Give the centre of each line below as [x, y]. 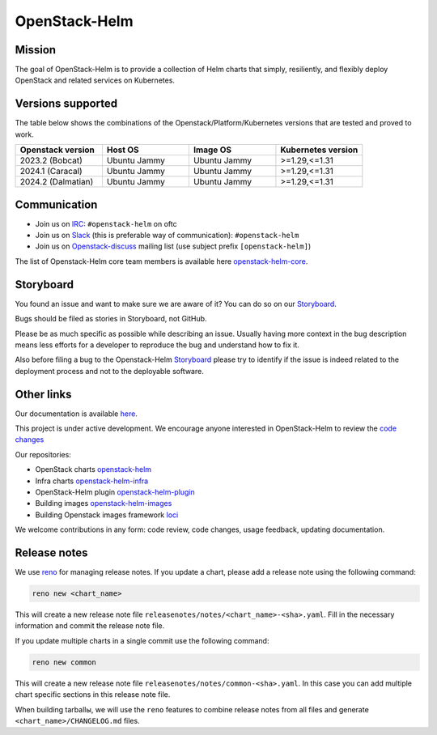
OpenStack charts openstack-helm [93, 469]
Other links [43, 394]
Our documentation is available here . [76, 414]
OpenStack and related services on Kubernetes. [95, 80]
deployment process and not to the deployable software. [109, 371]
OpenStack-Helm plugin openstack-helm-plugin [115, 492]
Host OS [123, 150]
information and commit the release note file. [90, 626]
